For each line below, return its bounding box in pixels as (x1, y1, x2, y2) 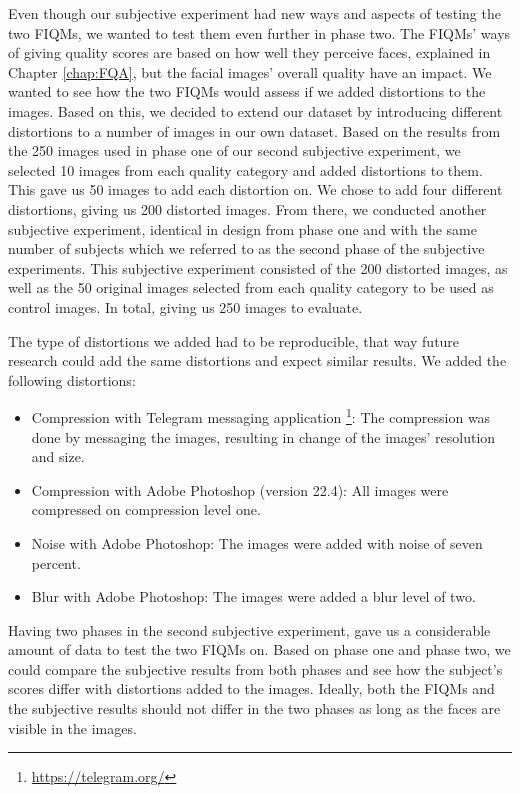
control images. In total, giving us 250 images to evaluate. (8, 296, 363, 317)
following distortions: (8, 369, 136, 390)
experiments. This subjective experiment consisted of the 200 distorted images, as (8, 257, 508, 278)
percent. (31, 552, 81, 573)
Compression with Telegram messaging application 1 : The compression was (31, 404, 491, 427)
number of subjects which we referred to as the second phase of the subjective (8, 238, 485, 259)
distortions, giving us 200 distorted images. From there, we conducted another (8, 198, 487, 219)
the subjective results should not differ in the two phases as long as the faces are (8, 698, 501, 719)
